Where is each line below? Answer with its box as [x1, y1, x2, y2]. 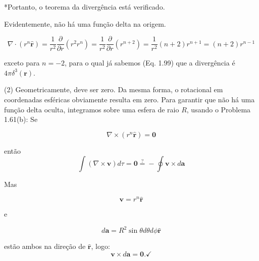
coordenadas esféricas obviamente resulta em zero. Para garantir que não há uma [4, 94, 255, 105]
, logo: [91, 241, 110, 251]
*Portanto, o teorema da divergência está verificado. [4, 2, 165, 12]
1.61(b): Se [4, 114, 38, 124]
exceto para [4, 57, 40, 68]
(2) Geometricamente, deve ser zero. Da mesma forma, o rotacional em [4, 84, 223, 95]
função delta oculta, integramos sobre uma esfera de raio [4, 104, 179, 114]
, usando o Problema [186, 104, 251, 114]
